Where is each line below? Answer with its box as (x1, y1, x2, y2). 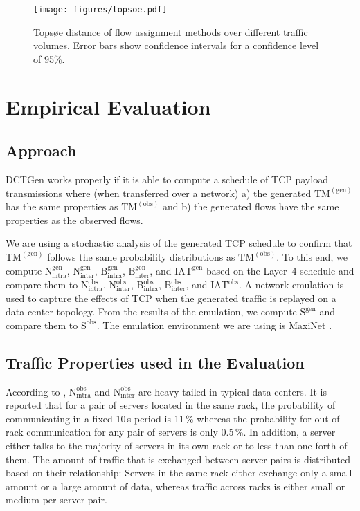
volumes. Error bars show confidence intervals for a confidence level (33, 38, 319, 53)
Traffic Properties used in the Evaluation (6, 351, 305, 373)
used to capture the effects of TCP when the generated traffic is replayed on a (6, 290, 336, 305)
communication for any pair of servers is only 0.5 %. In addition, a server (26, 425, 336, 439)
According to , (6, 384, 66, 398)
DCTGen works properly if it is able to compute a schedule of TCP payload (6, 172, 328, 187)
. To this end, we (276, 249, 348, 263)
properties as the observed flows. (6, 212, 143, 227)
